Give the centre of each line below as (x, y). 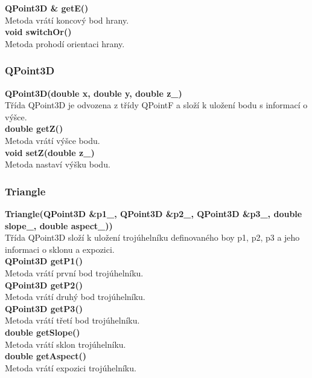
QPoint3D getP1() (44, 261)
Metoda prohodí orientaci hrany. (65, 43)
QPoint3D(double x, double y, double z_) (94, 93)
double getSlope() (43, 332)
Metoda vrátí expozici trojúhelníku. (71, 367)
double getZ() (34, 129)
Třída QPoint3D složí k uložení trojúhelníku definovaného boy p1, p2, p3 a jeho (152, 237)
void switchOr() (38, 32)
